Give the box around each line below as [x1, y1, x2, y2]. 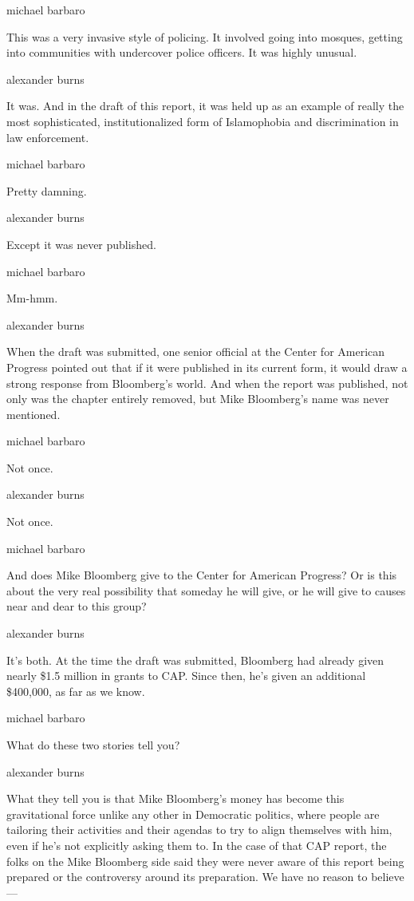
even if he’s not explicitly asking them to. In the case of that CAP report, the [6, 836, 387, 853]
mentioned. [6, 405, 61, 422]
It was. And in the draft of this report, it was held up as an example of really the [6, 97, 404, 114]
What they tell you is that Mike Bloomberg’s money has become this [6, 790, 345, 807]
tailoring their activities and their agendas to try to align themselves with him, [6, 821, 392, 838]
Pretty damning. [6, 182, 87, 199]
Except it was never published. [6, 235, 156, 252]
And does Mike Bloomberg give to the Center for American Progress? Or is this [6, 567, 397, 583]
